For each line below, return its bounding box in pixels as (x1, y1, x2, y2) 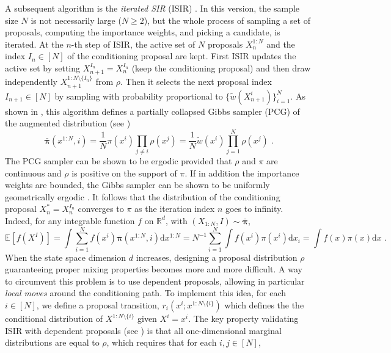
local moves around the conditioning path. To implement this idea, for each (5, 286, 287, 299)
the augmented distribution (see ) (5, 117, 131, 129)
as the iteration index (134, 202, 215, 215)
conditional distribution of (5, 312, 103, 324)
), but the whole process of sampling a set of (144, 13, 310, 26)
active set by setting (5, 61, 81, 74)
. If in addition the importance (185, 166, 299, 179)
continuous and (5, 166, 62, 179)
